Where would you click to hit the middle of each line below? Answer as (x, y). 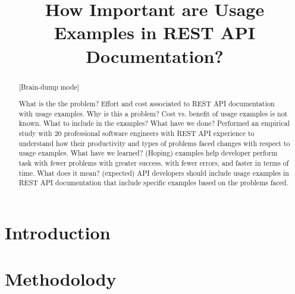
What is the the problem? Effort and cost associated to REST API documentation (147, 104)
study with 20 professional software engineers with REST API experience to (136, 133)
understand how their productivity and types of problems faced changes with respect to (154, 143)
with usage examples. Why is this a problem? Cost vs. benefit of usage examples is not (153, 113)
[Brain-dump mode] (49, 86)
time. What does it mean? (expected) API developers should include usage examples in (154, 173)
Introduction (58, 232)
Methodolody (61, 279)
